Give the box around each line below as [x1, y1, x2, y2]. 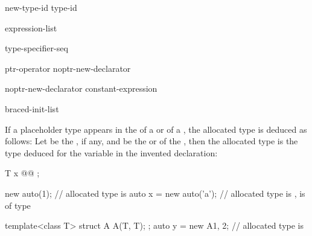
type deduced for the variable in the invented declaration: [5, 146, 218, 159]
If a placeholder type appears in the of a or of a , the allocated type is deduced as [5, 123, 307, 135]
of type [5, 199, 31, 211]
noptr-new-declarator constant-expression [5, 82, 158, 95]
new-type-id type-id [5, 1, 77, 13]
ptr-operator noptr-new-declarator [5, 62, 131, 74]
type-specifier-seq [5, 42, 68, 54]
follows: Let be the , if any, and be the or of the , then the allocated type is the [5, 135, 298, 147]
